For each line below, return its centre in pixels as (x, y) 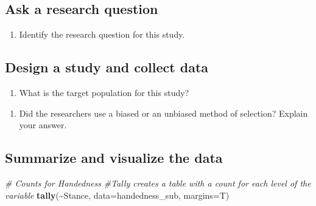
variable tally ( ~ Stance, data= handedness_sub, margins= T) (117, 195)
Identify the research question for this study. (102, 34)
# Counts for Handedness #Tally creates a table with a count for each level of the (158, 183)
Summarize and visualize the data (114, 158)
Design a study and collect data (107, 67)
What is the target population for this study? (104, 92)
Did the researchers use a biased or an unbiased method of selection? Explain (163, 113)
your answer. (43, 125)
